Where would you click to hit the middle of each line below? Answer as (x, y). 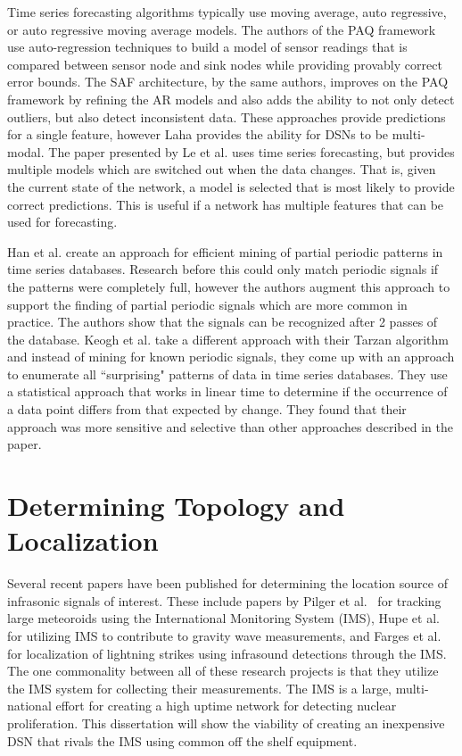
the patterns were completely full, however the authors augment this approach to (229, 286)
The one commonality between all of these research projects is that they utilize (223, 671)
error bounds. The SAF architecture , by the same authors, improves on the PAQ (228, 82)
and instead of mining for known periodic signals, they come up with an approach (231, 357)
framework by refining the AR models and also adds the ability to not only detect (231, 99)
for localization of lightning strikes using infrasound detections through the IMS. (227, 653)
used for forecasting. (62, 222)
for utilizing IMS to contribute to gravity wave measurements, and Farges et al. (224, 635)
